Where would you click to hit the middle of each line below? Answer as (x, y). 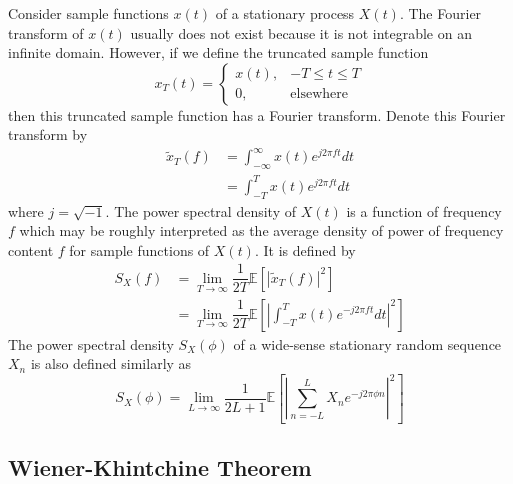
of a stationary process (285, 13)
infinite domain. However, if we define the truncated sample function (218, 52)
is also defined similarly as (111, 363)
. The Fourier (440, 13)
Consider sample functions (88, 13)
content (31, 249)
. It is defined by (305, 249)
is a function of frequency (424, 210)
